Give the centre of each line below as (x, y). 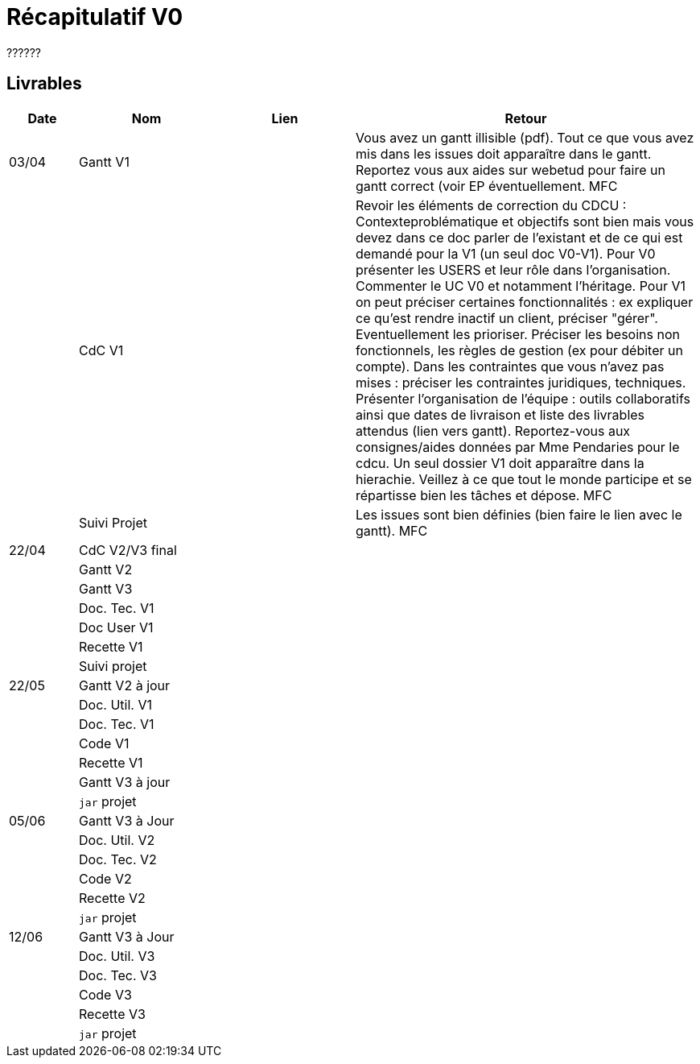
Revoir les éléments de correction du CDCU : (491, 205)
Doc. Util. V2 (117, 840)
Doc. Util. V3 (117, 956)
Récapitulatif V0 (95, 17)
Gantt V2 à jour (125, 685)
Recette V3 (112, 1014)
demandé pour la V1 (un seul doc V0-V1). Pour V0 (506, 253)
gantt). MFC (392, 530)
